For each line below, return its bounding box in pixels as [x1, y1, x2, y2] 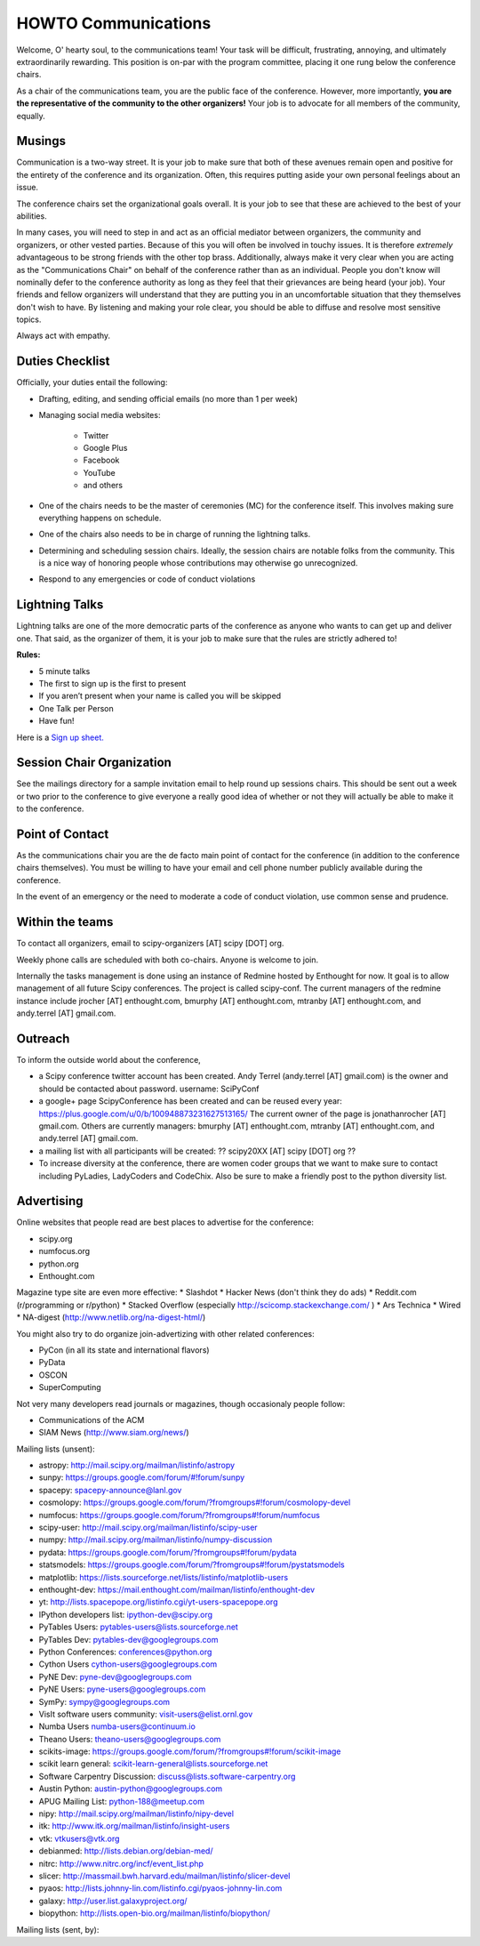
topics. [16, 314, 42, 325]
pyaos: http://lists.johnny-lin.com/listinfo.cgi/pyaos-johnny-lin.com [38, 1883, 283, 1894]
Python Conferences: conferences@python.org [38, 1646, 212, 1657]
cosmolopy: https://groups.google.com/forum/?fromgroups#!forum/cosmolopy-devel [38, 1497, 351, 1508]
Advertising [16, 1194, 84, 1209]
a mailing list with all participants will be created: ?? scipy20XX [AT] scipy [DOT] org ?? [38, 1146, 356, 1156]
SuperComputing [38, 1382, 101, 1393]
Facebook [83, 454, 120, 466]
